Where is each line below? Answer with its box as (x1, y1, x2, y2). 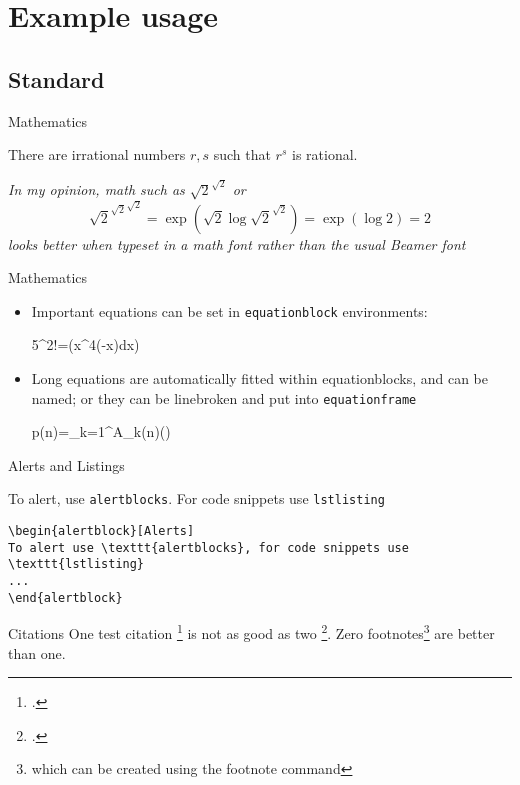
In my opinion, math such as (8, 179, 185, 200)
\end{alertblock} (8, 590, 123, 605)
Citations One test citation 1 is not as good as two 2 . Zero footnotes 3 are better (8, 620, 495, 644)
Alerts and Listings (8, 454, 125, 475)
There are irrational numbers (8, 144, 186, 165)
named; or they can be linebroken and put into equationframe (31, 387, 417, 408)
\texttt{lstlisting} (8, 557, 145, 572)
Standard (8, 63, 105, 94)
